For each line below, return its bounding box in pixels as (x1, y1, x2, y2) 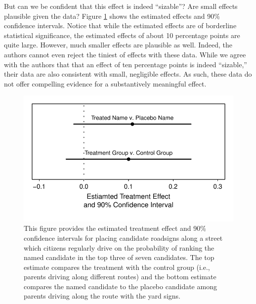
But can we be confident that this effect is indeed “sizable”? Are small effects (4, 1, 238, 11)
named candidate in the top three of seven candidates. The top (24, 252, 214, 262)
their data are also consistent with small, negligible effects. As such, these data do (4, 69, 252, 79)
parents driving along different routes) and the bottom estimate (24, 271, 216, 282)
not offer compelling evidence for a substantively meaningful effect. (4, 78, 207, 88)
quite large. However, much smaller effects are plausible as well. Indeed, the (4, 40, 232, 50)
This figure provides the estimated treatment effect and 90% (24, 223, 206, 233)
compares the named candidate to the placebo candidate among (24, 281, 217, 291)
